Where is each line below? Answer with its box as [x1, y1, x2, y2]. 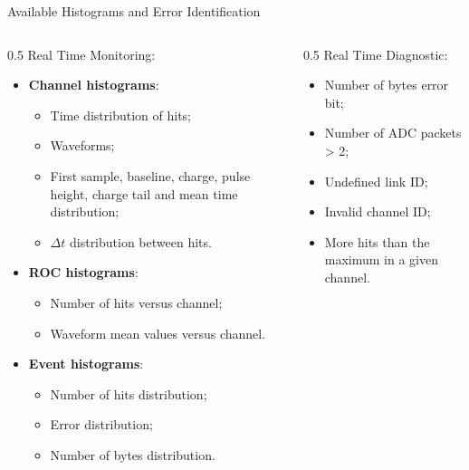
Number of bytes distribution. [50, 445, 215, 464]
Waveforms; [50, 136, 115, 155]
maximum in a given [324, 250, 438, 269]
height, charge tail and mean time [50, 184, 238, 203]
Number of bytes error [324, 75, 449, 94]
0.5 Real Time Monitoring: [7, 44, 156, 63]
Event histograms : [28, 354, 144, 373]
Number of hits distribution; [50, 384, 207, 403]
